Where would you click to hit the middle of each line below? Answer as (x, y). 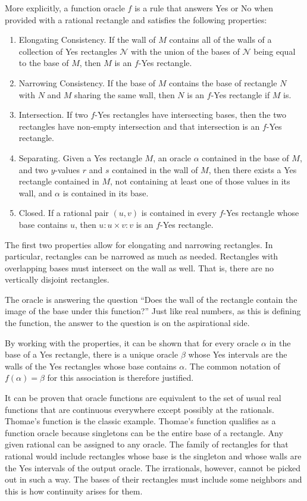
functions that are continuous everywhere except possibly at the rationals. (140, 409)
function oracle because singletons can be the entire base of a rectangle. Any (144, 432)
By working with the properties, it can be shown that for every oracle (132, 342)
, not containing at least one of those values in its (200, 181)
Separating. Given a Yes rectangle (80, 157)
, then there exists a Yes (253, 169)
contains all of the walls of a (220, 40)
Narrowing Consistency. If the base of (87, 82)
